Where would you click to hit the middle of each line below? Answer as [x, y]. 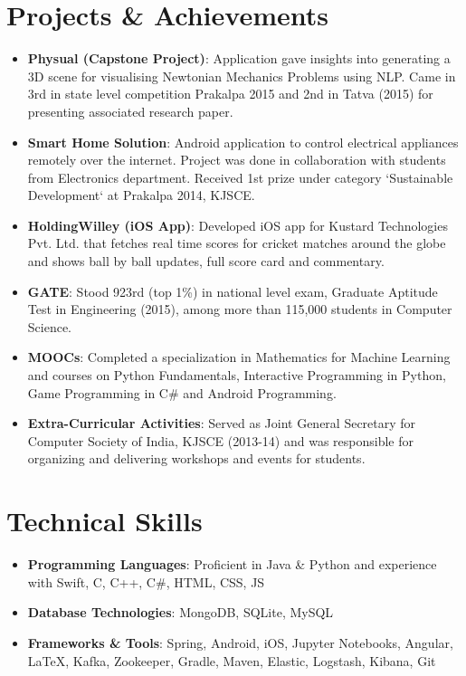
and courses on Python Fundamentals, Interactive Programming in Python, [237, 375]
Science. [50, 326]
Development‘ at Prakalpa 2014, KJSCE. [141, 195]
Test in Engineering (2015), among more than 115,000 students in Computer [240, 309]
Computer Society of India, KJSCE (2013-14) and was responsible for [220, 440]
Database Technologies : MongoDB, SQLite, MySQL [181, 612]
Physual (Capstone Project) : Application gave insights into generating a [239, 58]
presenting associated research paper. [130, 111]
